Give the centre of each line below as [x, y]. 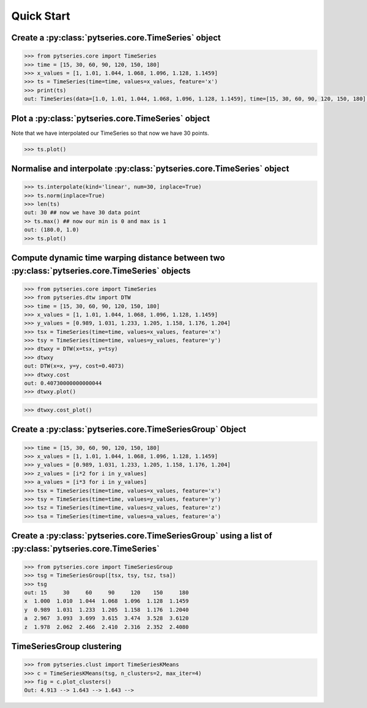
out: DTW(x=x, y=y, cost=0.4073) [74, 366]
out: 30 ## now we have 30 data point [82, 213]
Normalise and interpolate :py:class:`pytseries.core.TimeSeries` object [150, 169]
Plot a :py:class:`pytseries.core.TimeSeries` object [111, 119]
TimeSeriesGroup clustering [66, 646]
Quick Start [41, 16]
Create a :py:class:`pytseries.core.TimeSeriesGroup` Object [129, 430]
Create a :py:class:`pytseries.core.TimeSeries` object [116, 38]
